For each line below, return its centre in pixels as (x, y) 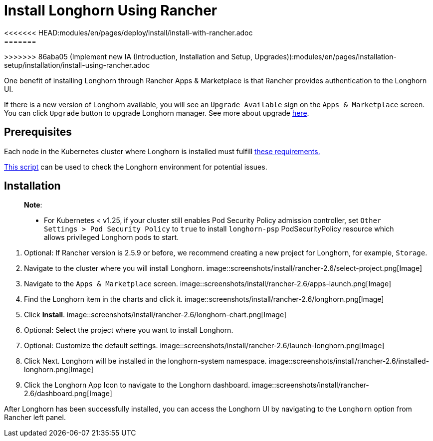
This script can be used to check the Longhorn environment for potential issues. (136, 167)
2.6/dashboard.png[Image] (68, 394)
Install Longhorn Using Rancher (111, 10)
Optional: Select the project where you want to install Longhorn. (129, 330)
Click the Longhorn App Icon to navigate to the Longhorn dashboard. (137, 385)
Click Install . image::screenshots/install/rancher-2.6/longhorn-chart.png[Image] (155, 315)
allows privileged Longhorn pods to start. (111, 237)
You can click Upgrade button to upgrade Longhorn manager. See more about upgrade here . (157, 113)
